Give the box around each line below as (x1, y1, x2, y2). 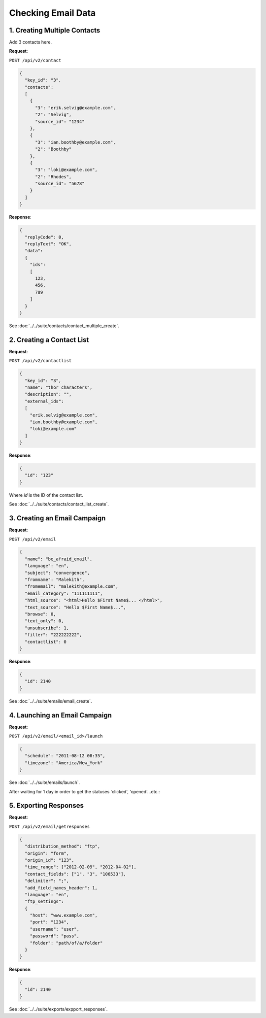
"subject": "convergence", (25, 570, 90, 576)
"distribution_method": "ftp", (25, 844, 100, 849)
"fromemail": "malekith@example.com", (25, 584, 118, 589)
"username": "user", (30, 926, 80, 932)
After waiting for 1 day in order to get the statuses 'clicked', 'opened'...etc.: (9, 788, 160, 794)
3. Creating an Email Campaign (9, 514, 106, 522)
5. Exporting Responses (9, 801, 84, 810)
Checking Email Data (9, 7, 96, 18)
